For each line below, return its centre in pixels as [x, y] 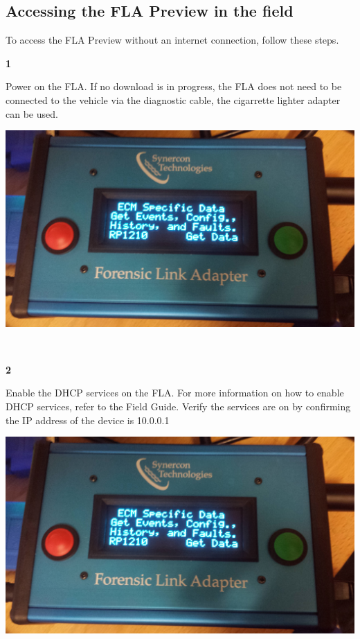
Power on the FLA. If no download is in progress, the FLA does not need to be [174, 86]
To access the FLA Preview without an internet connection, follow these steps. [172, 40]
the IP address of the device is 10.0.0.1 [88, 420]
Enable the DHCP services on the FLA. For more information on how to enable [175, 393]
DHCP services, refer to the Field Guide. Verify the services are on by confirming [178, 406]
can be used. [32, 113]
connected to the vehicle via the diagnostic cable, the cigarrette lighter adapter [173, 99]
